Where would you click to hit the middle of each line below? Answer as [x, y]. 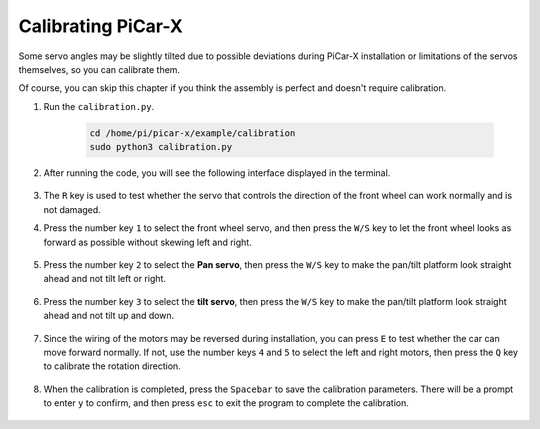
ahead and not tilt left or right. [105, 279]
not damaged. [72, 209]
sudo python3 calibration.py [161, 147]
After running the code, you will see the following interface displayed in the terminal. [217, 173]
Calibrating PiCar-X [101, 26]
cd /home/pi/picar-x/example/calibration [192, 133]
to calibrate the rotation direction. [112, 366]
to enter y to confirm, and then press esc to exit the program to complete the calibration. [226, 403]
